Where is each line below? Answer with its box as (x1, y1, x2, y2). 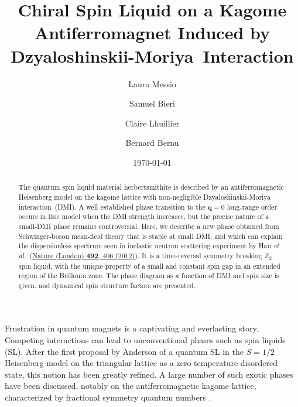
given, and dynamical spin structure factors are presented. (18, 280, 196, 290)
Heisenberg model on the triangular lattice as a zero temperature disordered (5, 357, 278, 369)
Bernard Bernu (125, 136, 179, 149)
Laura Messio (128, 77, 176, 90)
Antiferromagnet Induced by (34, 20, 270, 45)
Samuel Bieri (129, 97, 175, 110)
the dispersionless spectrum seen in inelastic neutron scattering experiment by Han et (18, 241, 279, 251)
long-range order (227, 201, 278, 211)
